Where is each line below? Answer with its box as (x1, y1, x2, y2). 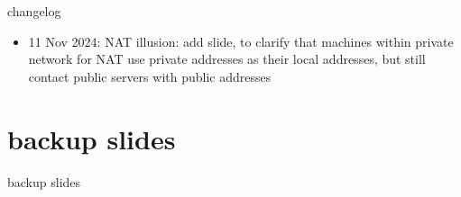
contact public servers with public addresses (28, 67, 272, 85)
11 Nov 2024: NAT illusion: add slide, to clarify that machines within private (28, 31, 454, 50)
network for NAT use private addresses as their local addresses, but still (28, 49, 426, 68)
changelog (7, 2, 61, 20)
